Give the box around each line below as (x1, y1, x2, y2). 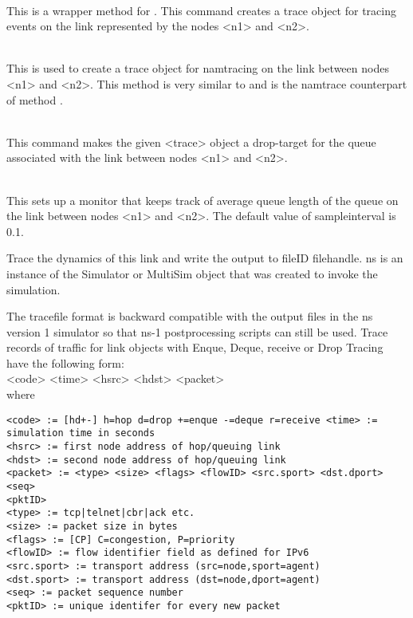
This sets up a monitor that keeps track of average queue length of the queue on (6, 191, 399, 208)
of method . (6, 91, 63, 108)
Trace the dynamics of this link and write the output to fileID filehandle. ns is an (6, 250, 403, 266)
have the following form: (6, 354, 124, 371)
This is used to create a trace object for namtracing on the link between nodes (6, 60, 389, 77)
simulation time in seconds (6, 427, 155, 439)
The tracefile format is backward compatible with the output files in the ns (6, 308, 373, 325)
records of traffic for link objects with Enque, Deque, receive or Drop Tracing (6, 339, 383, 356)
